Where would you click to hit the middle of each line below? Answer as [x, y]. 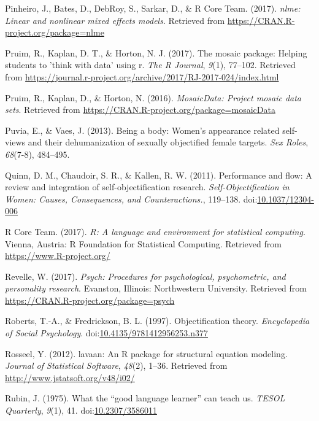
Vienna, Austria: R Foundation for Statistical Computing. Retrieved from [143, 243]
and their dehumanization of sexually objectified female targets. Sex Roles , [168, 142]
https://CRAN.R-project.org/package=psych [90, 300]
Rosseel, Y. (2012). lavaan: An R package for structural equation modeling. [146, 353]
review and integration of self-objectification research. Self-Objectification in [147, 187]
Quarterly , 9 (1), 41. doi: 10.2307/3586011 [81, 410]
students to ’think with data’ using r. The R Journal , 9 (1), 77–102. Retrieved [150, 65]
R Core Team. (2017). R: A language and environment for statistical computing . [155, 231]
